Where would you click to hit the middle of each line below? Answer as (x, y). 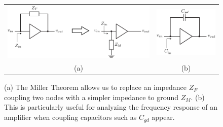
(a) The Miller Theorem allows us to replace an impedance (95, 87)
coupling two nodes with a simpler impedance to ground (91, 97)
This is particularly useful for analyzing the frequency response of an (111, 107)
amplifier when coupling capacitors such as (70, 117)
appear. (163, 117)
